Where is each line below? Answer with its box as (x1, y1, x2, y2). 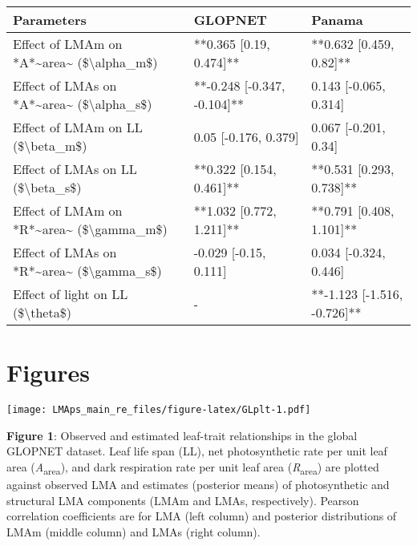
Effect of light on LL (13, 285, 128, 303)
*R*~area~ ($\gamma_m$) (13, 220, 168, 238)
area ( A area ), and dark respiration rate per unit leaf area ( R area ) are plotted (6, 458, 379, 477)
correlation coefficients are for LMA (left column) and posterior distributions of (6, 508, 397, 524)
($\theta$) (13, 303, 71, 322)
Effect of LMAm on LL (13, 118, 143, 136)
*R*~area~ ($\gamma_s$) (13, 261, 162, 280)
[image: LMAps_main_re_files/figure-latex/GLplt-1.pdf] (6, 404, 311, 416)
